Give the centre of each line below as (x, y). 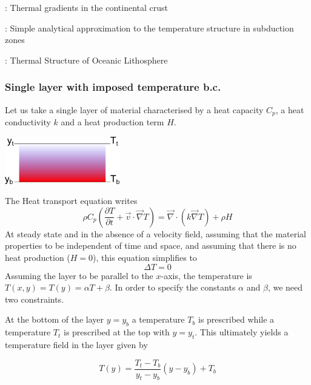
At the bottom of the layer (54, 319)
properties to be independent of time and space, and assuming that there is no (151, 245)
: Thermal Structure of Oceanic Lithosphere (86, 60)
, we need (285, 287)
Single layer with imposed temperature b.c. (113, 87)
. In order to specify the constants (172, 287)
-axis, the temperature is (206, 275)
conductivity (28, 122)
